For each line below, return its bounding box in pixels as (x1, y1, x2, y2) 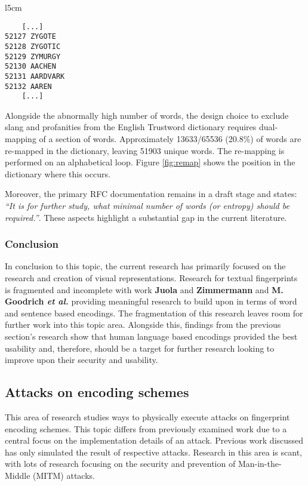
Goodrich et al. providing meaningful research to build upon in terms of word (5, 295, 297, 307)
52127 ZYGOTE (5, 32, 56, 41)
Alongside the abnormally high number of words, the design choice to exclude (5, 109, 289, 121)
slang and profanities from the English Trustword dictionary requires (5, 121, 257, 133)
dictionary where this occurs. (5, 167, 110, 180)
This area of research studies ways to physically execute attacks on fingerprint (5, 410, 290, 423)
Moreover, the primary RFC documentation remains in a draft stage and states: (5, 187, 297, 200)
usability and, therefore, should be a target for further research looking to (5, 342, 275, 354)
